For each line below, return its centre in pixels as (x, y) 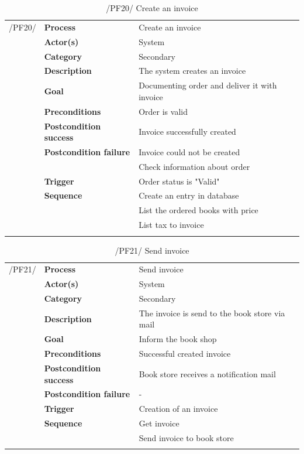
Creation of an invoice (178, 409)
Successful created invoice (185, 354)
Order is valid (163, 111)
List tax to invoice (171, 225)
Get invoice (159, 423)
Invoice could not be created (189, 151)
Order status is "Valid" (179, 181)
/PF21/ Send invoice (152, 250)
